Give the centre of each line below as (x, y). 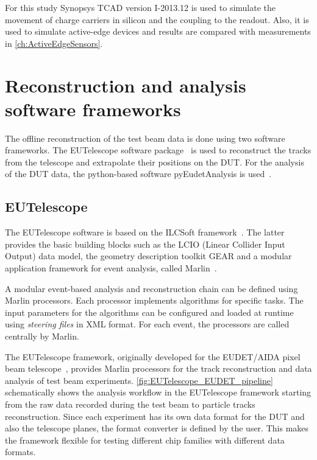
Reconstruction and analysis (126, 85)
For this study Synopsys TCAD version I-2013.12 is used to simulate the (141, 7)
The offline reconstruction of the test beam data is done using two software (145, 138)
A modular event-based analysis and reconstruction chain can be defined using (151, 288)
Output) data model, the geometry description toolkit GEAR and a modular (148, 256)
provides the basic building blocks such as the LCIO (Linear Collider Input (145, 244)
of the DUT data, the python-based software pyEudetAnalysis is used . (138, 174)
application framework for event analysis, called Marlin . (111, 268)
